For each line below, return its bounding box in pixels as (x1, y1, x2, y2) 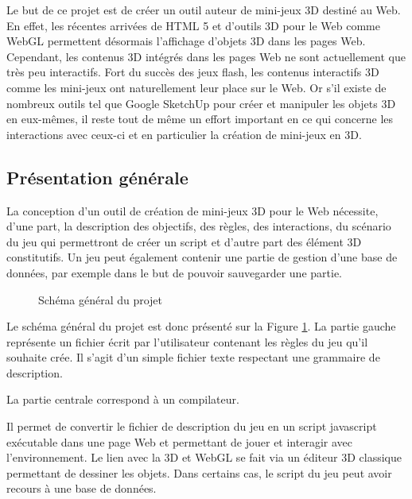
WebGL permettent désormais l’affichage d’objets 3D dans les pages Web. (6, 33, 366, 49)
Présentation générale (6, 164, 189, 189)
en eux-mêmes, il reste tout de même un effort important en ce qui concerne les (6, 110, 394, 127)
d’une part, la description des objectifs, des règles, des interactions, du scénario (6, 218, 391, 234)
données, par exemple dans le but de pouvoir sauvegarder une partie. (6, 264, 343, 280)
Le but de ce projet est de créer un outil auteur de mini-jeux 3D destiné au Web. (6, 2, 401, 17)
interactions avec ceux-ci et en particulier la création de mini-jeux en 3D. (6, 126, 362, 142)
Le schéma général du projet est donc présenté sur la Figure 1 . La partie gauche (6, 318, 396, 335)
